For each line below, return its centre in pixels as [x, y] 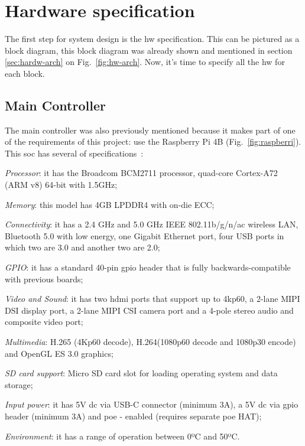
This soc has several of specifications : [74, 153]
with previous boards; [44, 279]
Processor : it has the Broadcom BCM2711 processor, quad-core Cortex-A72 [141, 173]
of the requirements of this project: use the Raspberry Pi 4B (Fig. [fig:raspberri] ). [153, 141]
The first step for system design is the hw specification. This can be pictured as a [152, 39]
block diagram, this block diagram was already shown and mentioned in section [149, 50]
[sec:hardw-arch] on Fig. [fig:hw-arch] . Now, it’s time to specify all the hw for [145, 62]
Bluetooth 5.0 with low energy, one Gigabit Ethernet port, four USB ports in [145, 235]
